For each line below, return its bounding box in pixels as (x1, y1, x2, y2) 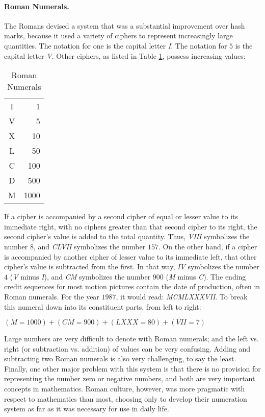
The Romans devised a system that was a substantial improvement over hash (4, 20, 245, 31)
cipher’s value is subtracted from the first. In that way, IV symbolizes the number (4, 261, 259, 272)
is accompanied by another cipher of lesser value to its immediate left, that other (4, 251, 257, 262)
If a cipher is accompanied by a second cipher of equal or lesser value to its (4, 211, 238, 222)
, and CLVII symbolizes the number (34, 241, 146, 251)
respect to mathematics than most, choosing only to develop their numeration (4, 393, 247, 404)
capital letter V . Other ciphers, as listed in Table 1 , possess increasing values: (4, 50, 246, 61)
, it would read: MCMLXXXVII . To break (116, 291, 248, 302)
